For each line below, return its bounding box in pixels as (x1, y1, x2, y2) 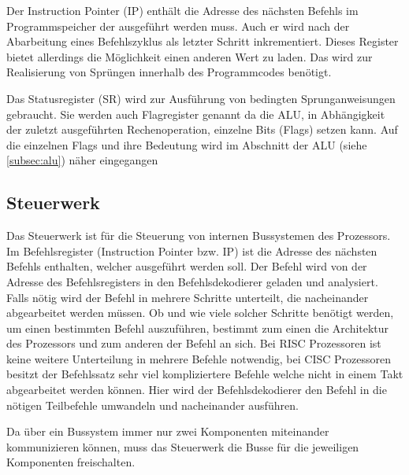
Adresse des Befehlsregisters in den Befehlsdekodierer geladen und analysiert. (6, 273, 378, 289)
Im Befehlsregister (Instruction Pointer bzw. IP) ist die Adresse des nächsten (6, 242, 377, 259)
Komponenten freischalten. (6, 454, 136, 470)
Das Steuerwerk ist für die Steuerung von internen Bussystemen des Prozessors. (6, 227, 391, 244)
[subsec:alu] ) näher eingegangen (6, 152, 158, 168)
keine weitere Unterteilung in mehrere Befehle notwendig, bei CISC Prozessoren (6, 350, 392, 366)
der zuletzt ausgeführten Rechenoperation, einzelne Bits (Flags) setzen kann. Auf (6, 121, 398, 138)
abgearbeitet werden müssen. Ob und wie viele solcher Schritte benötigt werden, (6, 304, 394, 321)
